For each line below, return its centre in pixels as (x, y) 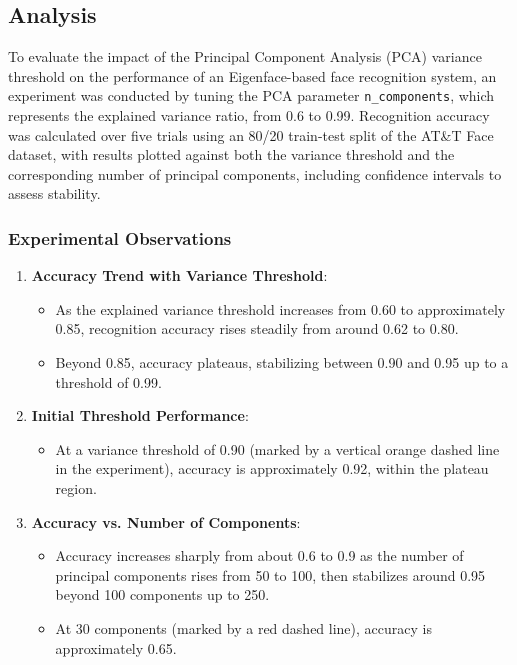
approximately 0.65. (116, 647)
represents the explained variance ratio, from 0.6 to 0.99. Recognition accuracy (249, 115)
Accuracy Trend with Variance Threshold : (179, 275)
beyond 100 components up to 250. (162, 594)
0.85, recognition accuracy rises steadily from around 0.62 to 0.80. (257, 328)
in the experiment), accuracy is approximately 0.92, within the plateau (272, 468)
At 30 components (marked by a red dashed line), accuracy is (243, 627)
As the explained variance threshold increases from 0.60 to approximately (280, 308)
